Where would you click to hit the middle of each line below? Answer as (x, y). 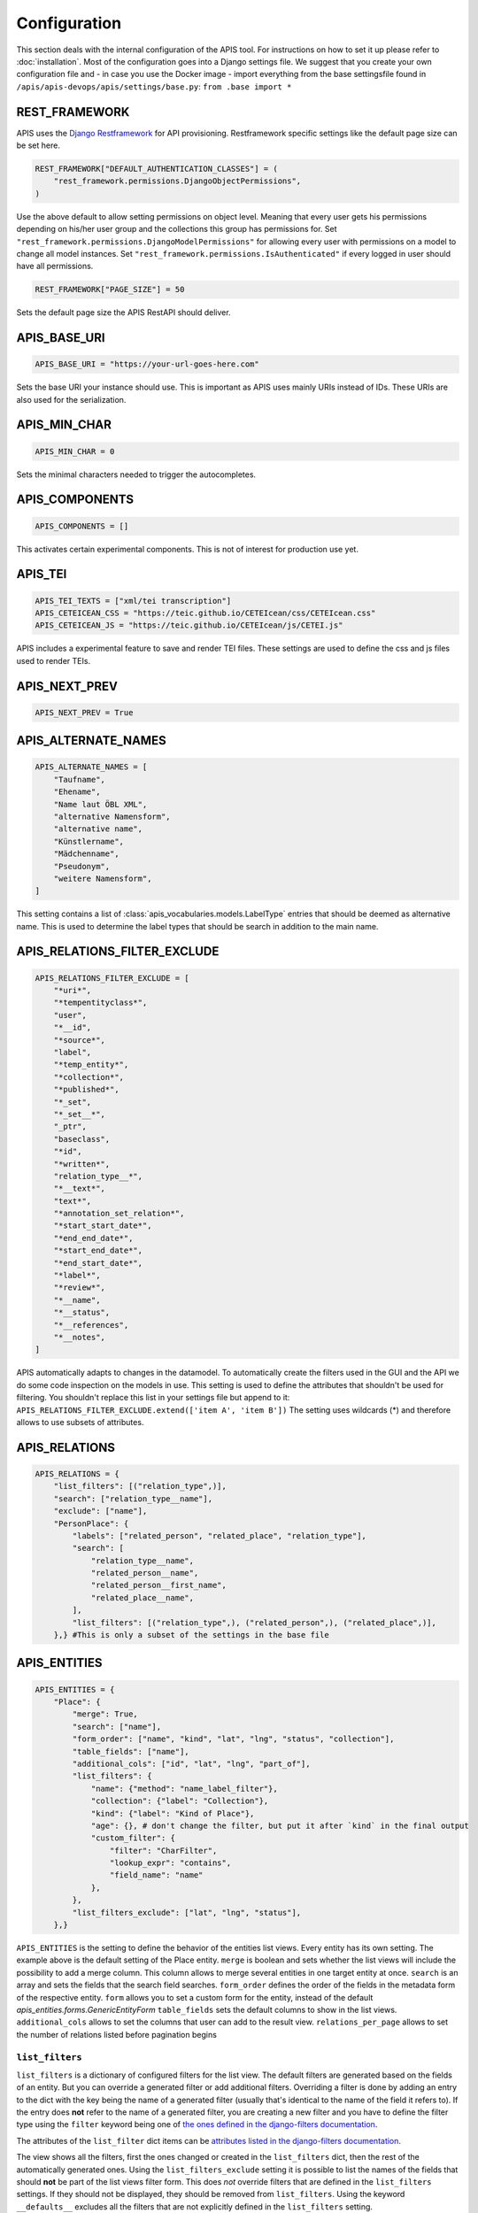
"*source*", (80, 1040)
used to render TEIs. (54, 660)
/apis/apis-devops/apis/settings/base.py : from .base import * (154, 86)
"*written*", (82, 1164)
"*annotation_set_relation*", (119, 1214)
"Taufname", (80, 779)
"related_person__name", (145, 1573)
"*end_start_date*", (98, 1263)
